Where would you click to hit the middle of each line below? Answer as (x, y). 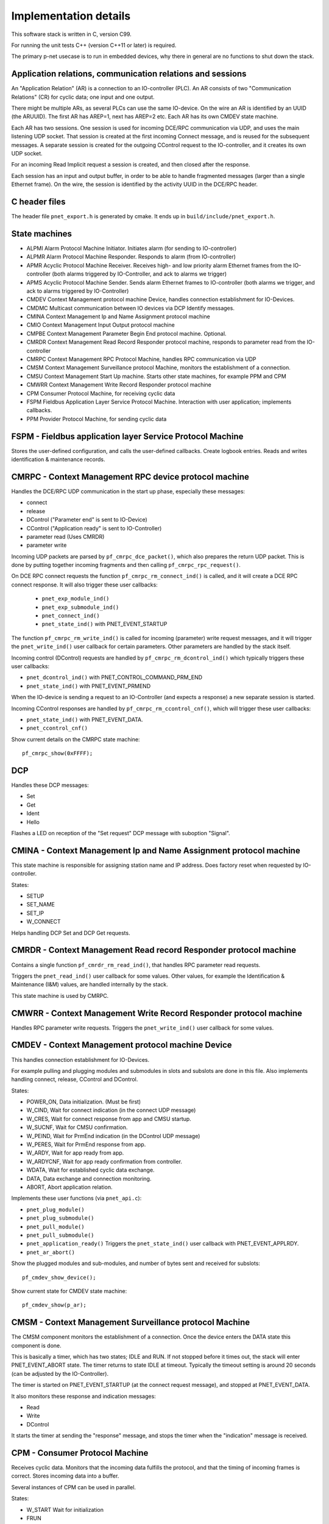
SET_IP (35, 913)
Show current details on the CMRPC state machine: (76, 739)
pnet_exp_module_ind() (76, 599)
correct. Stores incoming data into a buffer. (65, 1476)
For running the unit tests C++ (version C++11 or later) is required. (94, 45)
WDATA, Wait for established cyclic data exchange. (90, 1170)
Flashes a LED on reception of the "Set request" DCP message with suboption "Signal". (121, 833)
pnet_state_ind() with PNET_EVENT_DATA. (85, 719)
